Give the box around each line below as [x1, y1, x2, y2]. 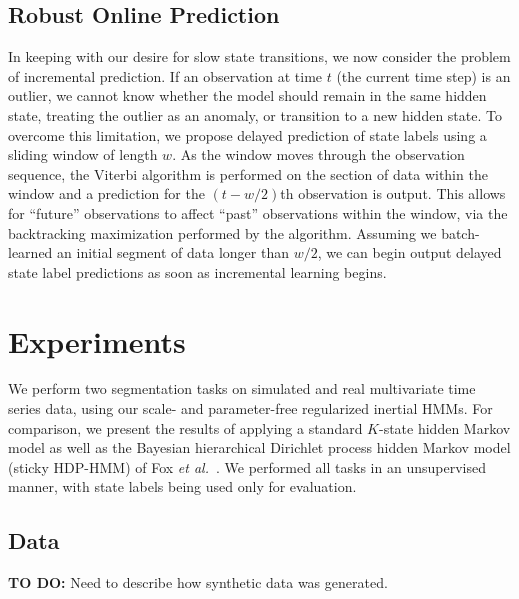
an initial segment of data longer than [57, 242, 289, 263]
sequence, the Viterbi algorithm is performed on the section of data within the [8, 163, 488, 184]
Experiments [8, 320, 186, 361]
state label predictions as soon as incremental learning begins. [8, 261, 387, 282]
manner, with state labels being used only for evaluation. [8, 476, 357, 497]
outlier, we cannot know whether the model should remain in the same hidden [8, 85, 487, 106]
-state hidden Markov [379, 417, 511, 438]
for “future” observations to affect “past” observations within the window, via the [8, 202, 508, 223]
